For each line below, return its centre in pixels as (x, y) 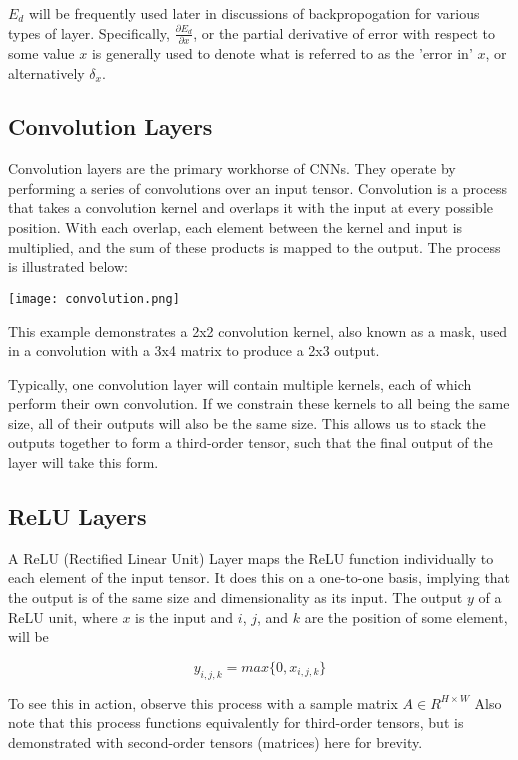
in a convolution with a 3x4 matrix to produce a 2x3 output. (194, 350)
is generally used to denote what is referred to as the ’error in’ (282, 52)
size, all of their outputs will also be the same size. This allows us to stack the (247, 422)
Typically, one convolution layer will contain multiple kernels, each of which (240, 383)
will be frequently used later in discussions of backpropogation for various (254, 13)
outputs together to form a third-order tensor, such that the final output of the (250, 442)
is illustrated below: (68, 266)
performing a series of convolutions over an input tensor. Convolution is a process (257, 187)
